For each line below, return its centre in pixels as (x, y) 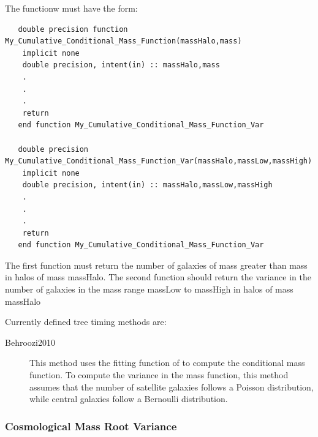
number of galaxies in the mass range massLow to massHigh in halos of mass (149, 289)
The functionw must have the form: (71, 8)
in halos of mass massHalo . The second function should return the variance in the (158, 277)
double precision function (73, 29)
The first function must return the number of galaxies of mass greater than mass (156, 265)
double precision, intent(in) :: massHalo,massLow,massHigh (147, 185)
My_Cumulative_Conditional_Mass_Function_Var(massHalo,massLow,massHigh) (159, 161)
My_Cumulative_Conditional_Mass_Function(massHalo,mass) (123, 41)
